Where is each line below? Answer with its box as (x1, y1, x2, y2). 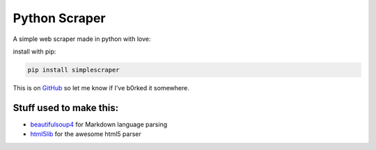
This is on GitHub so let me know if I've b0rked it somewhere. (13, 83, 189, 92)
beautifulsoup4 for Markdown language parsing (30, 120, 167, 128)
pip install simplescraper (27, 66, 120, 74)
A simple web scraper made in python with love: (13, 35, 151, 43)
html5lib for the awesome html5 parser (30, 130, 142, 138)
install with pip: (13, 47, 56, 56)
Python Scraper (13, 10, 106, 26)
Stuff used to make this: (13, 101, 119, 114)
